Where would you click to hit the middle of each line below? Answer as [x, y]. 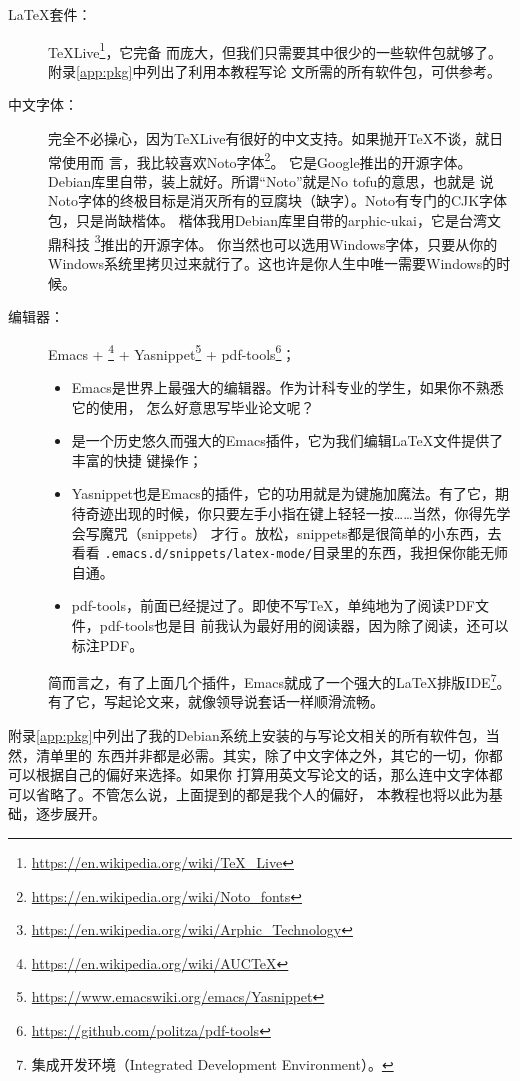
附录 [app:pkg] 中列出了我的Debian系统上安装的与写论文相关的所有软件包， [247, 734]
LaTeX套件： [50, 14]
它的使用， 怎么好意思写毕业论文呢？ [193, 406]
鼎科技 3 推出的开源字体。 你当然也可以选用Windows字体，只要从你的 [273, 242]
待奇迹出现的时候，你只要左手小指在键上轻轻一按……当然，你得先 [284, 512]
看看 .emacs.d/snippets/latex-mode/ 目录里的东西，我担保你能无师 [290, 552]
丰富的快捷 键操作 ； [137, 459]
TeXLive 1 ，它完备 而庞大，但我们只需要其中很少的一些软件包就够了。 [275, 50]
